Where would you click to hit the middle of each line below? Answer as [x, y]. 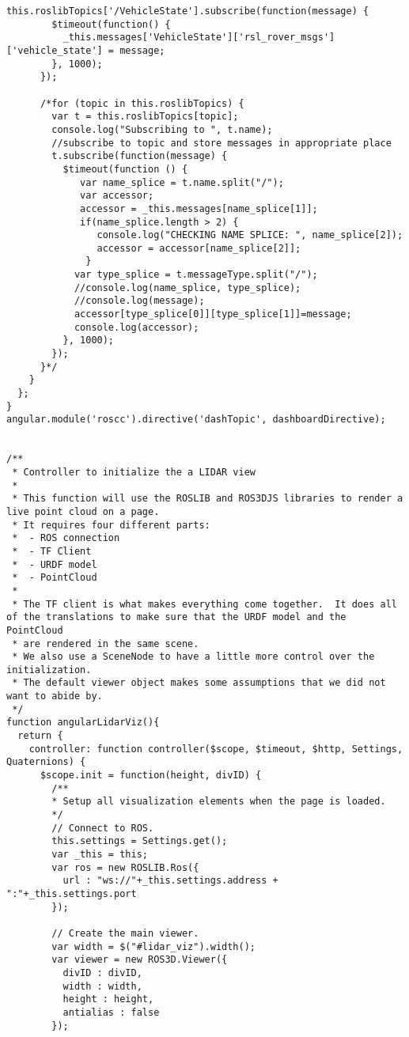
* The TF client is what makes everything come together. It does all [204, 604]
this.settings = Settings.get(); [140, 841]
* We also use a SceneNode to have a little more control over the [193, 657]
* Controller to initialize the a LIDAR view [134, 472]
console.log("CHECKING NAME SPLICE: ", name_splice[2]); [250, 235]
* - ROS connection [66, 538]
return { [40, 736]
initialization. [49, 670]
